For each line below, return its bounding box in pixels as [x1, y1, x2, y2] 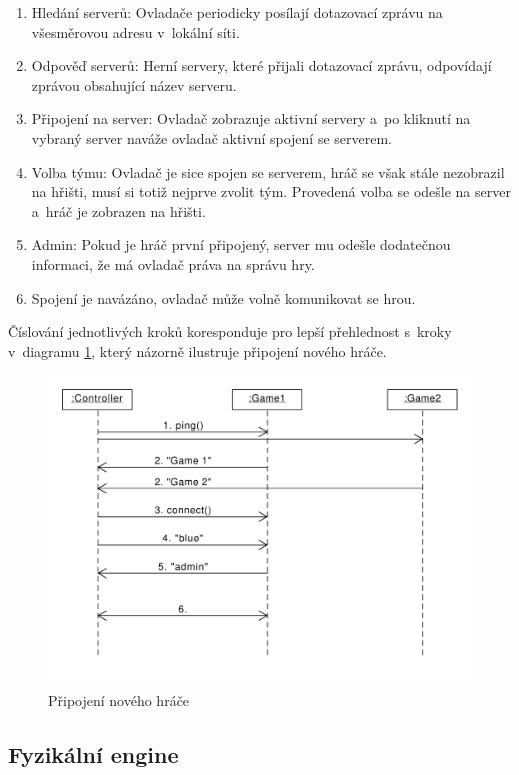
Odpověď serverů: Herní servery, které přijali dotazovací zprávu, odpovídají [31, 55, 492, 76]
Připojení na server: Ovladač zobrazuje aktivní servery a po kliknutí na [31, 108, 471, 129]
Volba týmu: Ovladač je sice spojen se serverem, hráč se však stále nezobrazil [31, 161, 505, 182]
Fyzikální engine [8, 738, 179, 769]
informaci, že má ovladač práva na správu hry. [31, 253, 315, 274]
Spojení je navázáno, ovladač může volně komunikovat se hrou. [31, 287, 416, 308]
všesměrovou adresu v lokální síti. [31, 21, 240, 42]
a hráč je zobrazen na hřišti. [31, 200, 206, 221]
